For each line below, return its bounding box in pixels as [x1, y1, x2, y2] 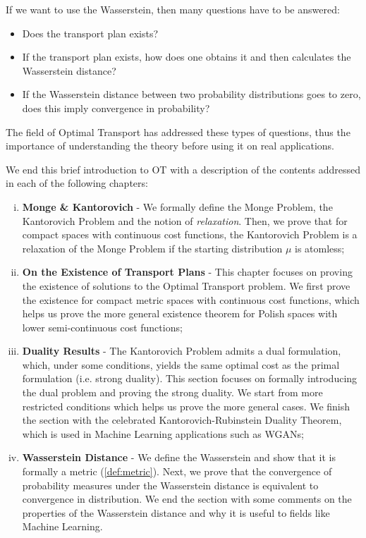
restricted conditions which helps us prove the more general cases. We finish [22, 398, 350, 413]
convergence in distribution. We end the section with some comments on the [22, 491, 352, 506]
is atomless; [295, 240, 345, 255]
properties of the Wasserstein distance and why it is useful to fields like [22, 505, 330, 520]
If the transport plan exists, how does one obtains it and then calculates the [22, 49, 351, 64]
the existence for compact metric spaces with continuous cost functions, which [22, 292, 360, 307]
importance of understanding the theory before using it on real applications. [6, 138, 334, 153]
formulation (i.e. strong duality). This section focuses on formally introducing [22, 371, 358, 386]
